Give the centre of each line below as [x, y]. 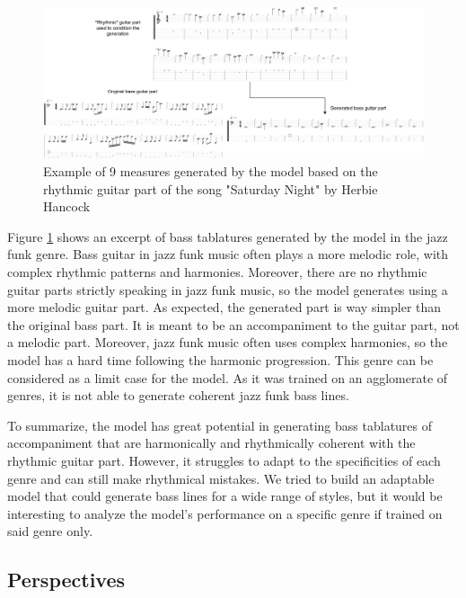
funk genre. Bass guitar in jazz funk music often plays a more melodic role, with [228, 254]
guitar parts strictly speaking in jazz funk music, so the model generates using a [228, 289]
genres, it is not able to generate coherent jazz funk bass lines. [178, 395]
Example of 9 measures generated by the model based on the [211, 171]
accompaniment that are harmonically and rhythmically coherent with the [211, 443]
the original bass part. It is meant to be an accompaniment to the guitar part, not [233, 324]
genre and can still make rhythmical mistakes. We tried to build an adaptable [221, 478]
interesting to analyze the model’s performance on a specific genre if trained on [225, 513]
